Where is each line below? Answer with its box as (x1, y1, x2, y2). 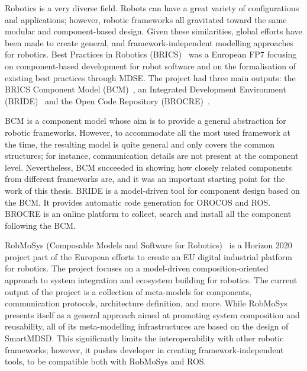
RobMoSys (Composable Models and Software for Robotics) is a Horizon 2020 (5, 239, 292, 251)
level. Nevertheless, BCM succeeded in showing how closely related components (5, 161, 292, 173)
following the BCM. (5, 219, 76, 231)
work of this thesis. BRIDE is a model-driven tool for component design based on (5, 184, 300, 196)
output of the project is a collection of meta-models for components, (5, 285, 252, 298)
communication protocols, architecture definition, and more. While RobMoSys (5, 297, 288, 309)
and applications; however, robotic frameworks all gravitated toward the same (5, 13, 287, 25)
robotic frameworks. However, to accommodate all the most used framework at (5, 126, 291, 138)
